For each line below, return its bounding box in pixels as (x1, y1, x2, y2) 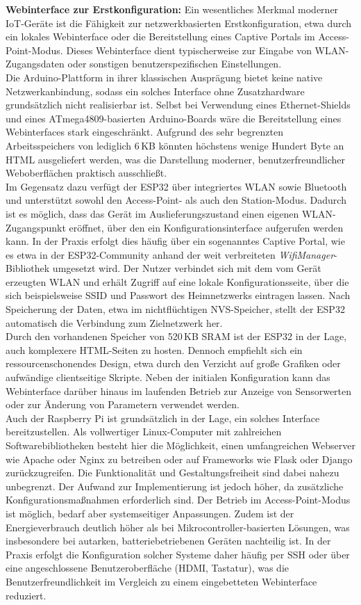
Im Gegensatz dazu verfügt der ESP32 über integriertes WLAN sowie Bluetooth (6, 179, 347, 193)
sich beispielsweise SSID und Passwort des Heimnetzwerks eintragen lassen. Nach (6, 288, 351, 302)
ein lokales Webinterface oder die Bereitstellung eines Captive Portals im (6, 29, 315, 44)
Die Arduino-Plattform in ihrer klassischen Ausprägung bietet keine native (6, 70, 323, 84)
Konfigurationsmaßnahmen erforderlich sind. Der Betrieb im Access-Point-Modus (6, 492, 351, 507)
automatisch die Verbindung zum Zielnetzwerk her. (6, 315, 223, 330)
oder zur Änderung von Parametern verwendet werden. (6, 397, 240, 412)
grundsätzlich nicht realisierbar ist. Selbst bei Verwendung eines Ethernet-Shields (6, 97, 351, 112)
